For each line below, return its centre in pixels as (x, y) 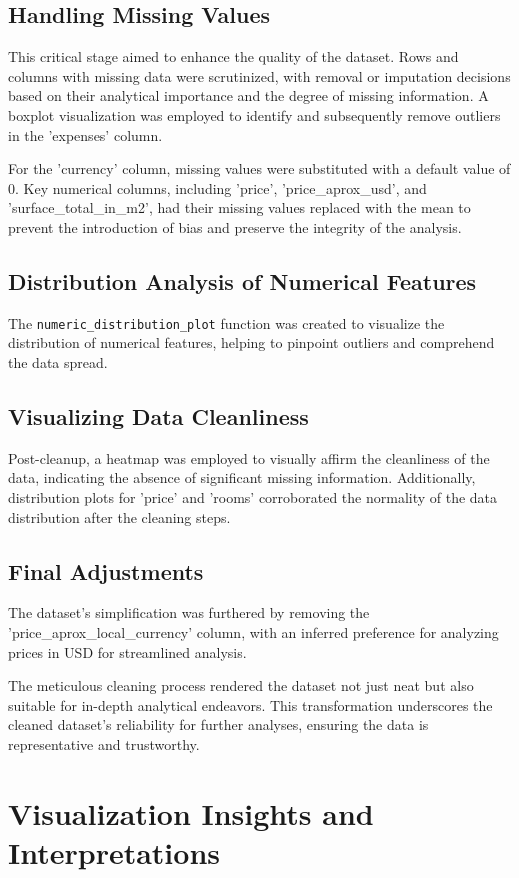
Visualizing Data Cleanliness (158, 415)
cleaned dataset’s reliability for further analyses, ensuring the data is (218, 724)
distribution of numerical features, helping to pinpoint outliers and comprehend (251, 342)
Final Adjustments (106, 570)
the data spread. (58, 362)
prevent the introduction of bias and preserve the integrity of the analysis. (235, 226)
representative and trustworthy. (104, 743)
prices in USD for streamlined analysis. (127, 651)
